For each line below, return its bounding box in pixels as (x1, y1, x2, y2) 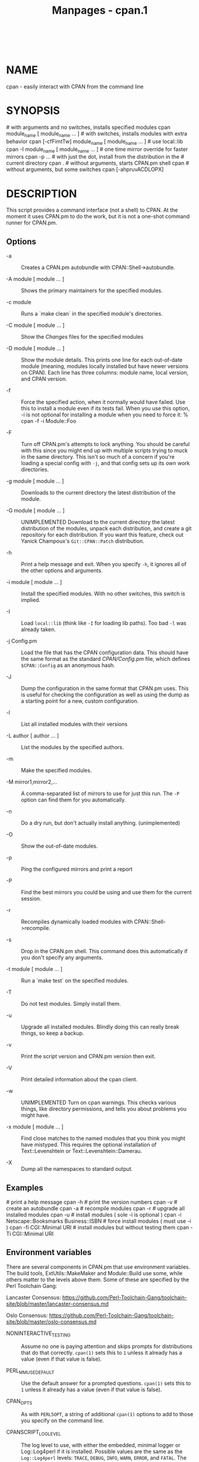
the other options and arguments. (21, 567, 103, 574)
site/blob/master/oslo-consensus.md (6, 1318, 97, 1325)
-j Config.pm (6, 638, 37, 645)
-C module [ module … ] (6, 322, 65, 329)
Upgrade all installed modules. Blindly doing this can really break (21, 1024, 179, 1031)
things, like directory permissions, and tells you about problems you (21, 1105, 187, 1112)
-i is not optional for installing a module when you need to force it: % (21, 411, 189, 418)
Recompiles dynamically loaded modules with (21, 918, 133, 925)
